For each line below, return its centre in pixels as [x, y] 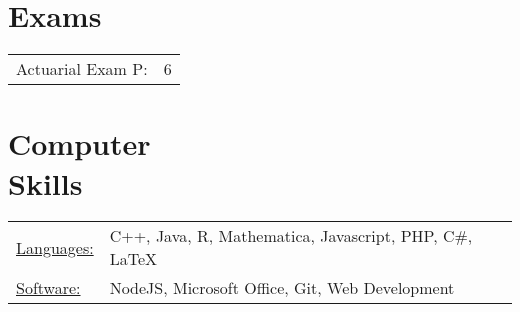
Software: [48, 288]
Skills [45, 182]
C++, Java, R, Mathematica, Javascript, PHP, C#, [291, 236]
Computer [79, 143]
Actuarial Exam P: [82, 69]
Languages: [55, 247]
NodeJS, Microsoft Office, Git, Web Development [282, 288]
